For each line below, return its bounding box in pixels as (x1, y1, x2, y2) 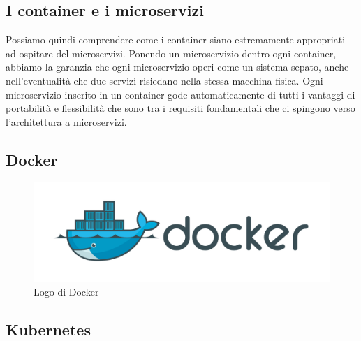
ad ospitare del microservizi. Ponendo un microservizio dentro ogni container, (6, 45, 337, 60)
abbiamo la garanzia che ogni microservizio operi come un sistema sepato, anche (6, 59, 349, 74)
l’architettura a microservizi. (6, 114, 127, 129)
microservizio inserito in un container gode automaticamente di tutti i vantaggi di (6, 87, 355, 101)
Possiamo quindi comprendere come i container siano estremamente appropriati (6, 32, 346, 47)
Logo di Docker (34, 284, 99, 299)
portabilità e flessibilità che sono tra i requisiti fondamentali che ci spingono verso (6, 101, 355, 115)
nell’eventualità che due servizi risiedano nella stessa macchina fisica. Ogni (6, 73, 323, 87)
